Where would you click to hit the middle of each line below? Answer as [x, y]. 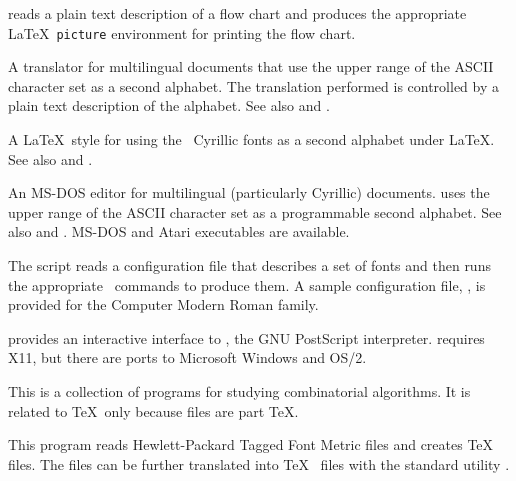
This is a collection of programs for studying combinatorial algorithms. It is [239, 390]
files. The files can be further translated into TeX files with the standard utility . [259, 463]
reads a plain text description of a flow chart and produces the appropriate [237, 13]
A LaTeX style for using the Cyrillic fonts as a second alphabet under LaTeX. [251, 139]
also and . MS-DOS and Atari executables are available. [179, 231]
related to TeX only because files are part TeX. [153, 410]
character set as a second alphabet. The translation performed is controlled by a [253, 85]
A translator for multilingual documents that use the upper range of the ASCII [251, 66]
